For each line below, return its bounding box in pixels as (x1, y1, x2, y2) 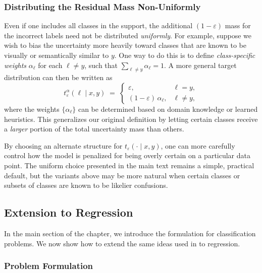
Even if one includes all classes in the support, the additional (4, 20, 193, 31)
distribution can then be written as (4, 72, 113, 83)
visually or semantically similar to (4, 50, 109, 60)
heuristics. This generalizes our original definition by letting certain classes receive (4, 113, 258, 124)
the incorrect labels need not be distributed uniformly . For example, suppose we (4, 30, 252, 40)
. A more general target (164, 59, 237, 70)
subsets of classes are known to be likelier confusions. (4, 180, 168, 190)
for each (38, 59, 63, 70)
